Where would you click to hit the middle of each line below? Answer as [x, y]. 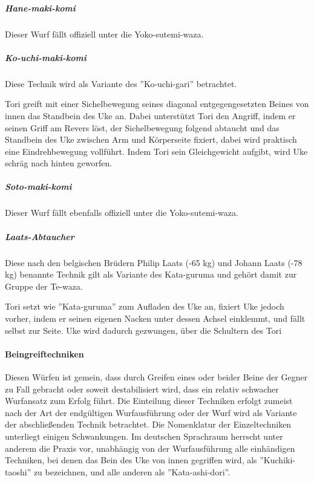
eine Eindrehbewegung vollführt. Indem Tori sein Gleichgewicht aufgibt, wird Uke [156, 151]
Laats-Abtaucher [40, 236]
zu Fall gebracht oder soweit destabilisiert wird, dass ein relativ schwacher [142, 389]
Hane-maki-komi [40, 8]
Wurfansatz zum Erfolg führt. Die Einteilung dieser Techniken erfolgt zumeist [149, 401]
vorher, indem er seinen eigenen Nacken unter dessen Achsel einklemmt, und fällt [155, 318]
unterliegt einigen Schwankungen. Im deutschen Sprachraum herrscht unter [144, 436]
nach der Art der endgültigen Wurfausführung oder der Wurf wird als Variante [151, 412]
